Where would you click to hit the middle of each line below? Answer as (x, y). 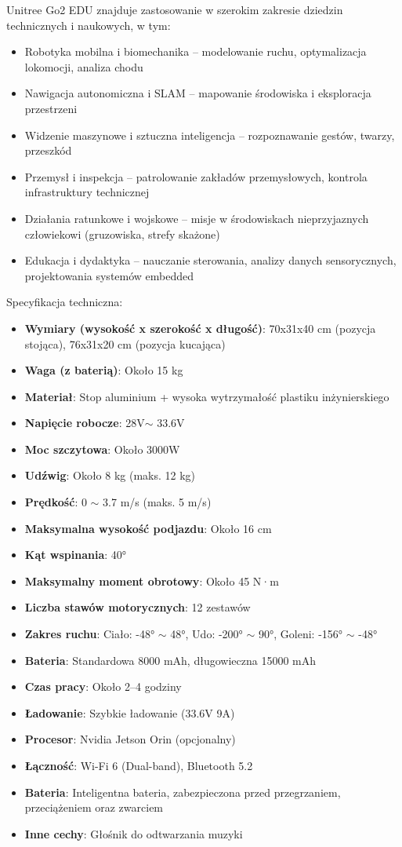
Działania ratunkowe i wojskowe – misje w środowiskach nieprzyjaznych (197, 218)
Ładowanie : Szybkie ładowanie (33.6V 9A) (130, 712)
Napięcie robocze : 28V (85, 423)
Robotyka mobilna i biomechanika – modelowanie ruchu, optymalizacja (196, 51)
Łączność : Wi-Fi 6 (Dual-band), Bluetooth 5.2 (139, 765)
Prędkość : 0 (56, 502)
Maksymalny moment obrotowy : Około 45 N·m (152, 580)
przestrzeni (51, 108)
